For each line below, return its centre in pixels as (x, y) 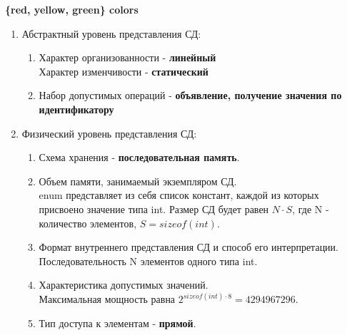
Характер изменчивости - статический (124, 71)
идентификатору (76, 109)
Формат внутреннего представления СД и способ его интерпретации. (188, 247)
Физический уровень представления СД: (109, 133)
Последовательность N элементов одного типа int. (148, 261)
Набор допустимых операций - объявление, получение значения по (190, 95)
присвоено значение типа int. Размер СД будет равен (154, 208)
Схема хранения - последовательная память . (139, 157)
